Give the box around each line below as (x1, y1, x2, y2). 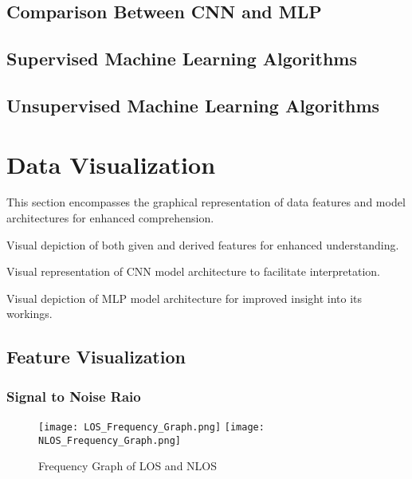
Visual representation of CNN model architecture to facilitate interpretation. (6, 263, 381, 280)
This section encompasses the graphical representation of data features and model (6, 194, 406, 210)
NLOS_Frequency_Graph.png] (38, 434, 181, 446)
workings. (6, 305, 53, 322)
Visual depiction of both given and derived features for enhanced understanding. (6, 236, 399, 253)
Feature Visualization (6, 344, 186, 369)
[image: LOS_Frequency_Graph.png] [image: (38, 422, 265, 434)
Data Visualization (6, 147, 216, 180)
